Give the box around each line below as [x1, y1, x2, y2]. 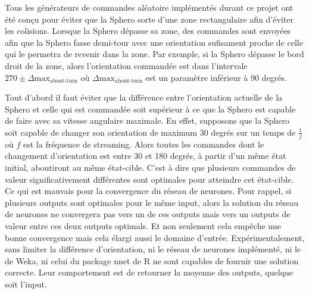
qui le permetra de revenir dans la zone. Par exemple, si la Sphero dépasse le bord [5, 48, 304, 60]
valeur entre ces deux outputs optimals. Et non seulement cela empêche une [5, 219, 282, 232]
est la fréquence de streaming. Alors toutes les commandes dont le [23, 137, 264, 150]
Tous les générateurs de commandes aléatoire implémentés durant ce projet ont [5, 1, 294, 13]
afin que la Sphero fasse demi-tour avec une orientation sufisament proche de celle [5, 36, 303, 48]
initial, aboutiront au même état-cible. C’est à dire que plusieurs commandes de [5, 161, 296, 173]
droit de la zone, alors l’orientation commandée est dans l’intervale [5, 59, 248, 71]
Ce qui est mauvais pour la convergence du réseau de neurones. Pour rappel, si [5, 184, 292, 197]
